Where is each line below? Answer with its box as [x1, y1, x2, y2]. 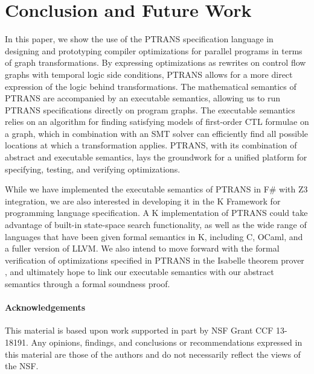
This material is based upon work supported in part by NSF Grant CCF [5, 324, 274, 337]
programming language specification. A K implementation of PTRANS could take [5, 206, 308, 219]
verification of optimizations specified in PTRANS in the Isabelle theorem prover [5, 253, 304, 266]
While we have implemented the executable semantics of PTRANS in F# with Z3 [5, 183, 308, 195]
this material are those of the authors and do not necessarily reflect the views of [5, 347, 301, 360]
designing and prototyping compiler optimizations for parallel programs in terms [5, 44, 303, 57]
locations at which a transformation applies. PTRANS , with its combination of [5, 139, 297, 151]
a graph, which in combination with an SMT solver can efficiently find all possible [5, 127, 308, 139]
